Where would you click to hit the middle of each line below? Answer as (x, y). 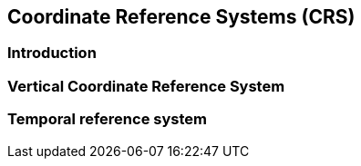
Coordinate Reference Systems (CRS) (181, 17)
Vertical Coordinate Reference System (146, 86)
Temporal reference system (107, 119)
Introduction (52, 53)
